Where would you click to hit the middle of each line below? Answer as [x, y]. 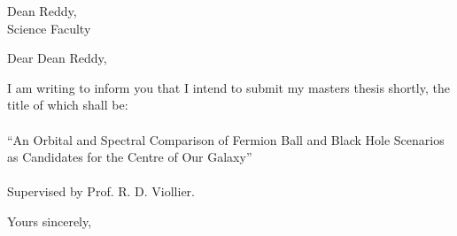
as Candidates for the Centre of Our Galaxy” [130, 157]
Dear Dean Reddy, [57, 58]
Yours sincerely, [50, 221]
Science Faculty [49, 28]
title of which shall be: [68, 105]
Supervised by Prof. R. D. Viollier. [101, 191]
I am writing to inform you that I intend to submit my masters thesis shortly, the [228, 87]
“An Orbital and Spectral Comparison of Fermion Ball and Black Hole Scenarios [226, 139]
